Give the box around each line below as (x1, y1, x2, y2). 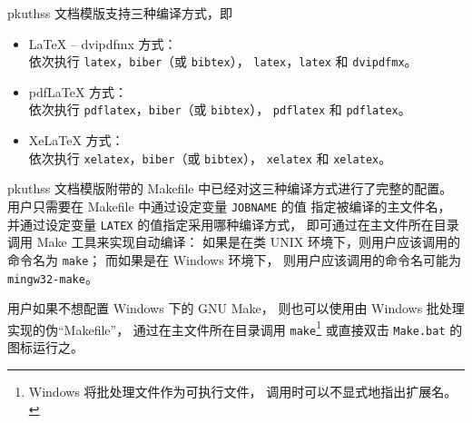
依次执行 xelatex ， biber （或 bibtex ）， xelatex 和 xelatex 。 (28, 148, 392, 167)
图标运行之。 (7, 338, 84, 357)
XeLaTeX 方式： (28, 131, 124, 150)
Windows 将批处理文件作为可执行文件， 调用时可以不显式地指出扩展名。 (28, 381, 457, 400)
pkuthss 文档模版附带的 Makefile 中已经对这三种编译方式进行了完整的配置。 (7, 179, 453, 198)
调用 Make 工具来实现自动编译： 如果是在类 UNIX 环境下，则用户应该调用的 (7, 232, 460, 251)
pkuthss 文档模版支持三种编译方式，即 (7, 4, 232, 22)
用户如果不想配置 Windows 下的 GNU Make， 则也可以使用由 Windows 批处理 (7, 299, 465, 318)
